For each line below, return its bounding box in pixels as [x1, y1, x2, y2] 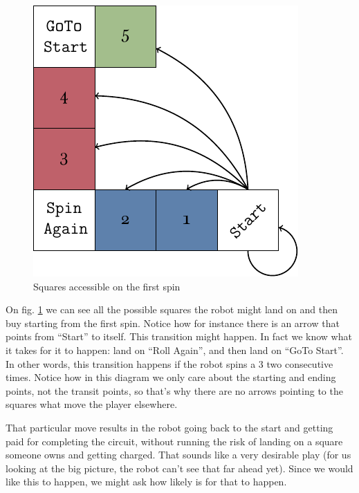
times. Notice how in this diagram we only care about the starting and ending [6, 370, 336, 384]
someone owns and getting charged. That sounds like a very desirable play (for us [6, 447, 351, 462]
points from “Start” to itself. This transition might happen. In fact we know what [6, 329, 352, 344]
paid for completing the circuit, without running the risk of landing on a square [6, 434, 343, 448]
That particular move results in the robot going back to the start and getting [6, 420, 333, 434]
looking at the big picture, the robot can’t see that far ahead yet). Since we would [6, 461, 353, 475]
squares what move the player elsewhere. [6, 397, 178, 411]
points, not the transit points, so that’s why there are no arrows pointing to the [6, 383, 343, 398]
